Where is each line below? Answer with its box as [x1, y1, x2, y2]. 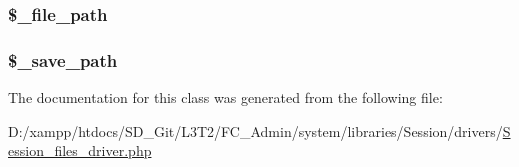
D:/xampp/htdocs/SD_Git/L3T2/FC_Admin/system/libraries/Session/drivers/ [8, 120, 503, 141]
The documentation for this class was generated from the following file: [8, 87, 443, 108]
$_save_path [8, 47, 118, 72]
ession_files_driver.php [8, 140, 152, 161]
